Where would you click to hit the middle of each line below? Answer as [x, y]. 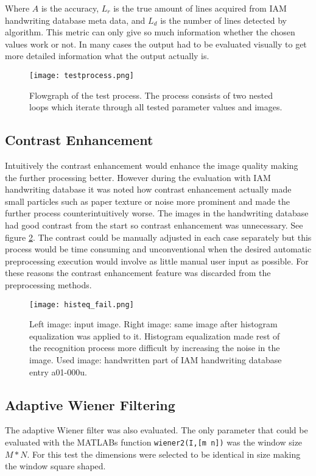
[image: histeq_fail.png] [82, 304]
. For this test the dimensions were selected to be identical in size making [164, 454]
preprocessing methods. [48, 284]
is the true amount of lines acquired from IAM [200, 8]
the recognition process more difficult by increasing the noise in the [155, 348]
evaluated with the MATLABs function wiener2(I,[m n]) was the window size [154, 442]
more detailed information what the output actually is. [107, 56]
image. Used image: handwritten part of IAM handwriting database [156, 359]
